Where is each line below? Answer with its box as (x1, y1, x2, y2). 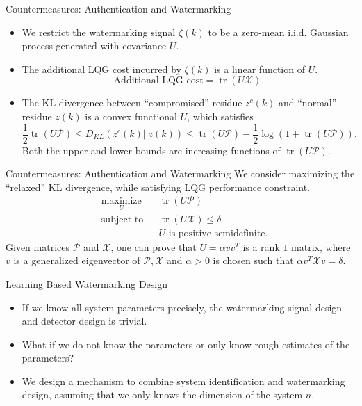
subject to (101, 214, 144, 225)
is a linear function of (214, 61, 305, 76)
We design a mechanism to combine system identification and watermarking (22, 373, 345, 388)
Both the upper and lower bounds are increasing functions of (22, 143, 281, 157)
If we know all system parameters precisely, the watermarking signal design (22, 300, 343, 314)
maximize (101, 196, 142, 206)
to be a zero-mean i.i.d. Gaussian (208, 24, 349, 39)
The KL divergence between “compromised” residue (22, 95, 242, 110)
